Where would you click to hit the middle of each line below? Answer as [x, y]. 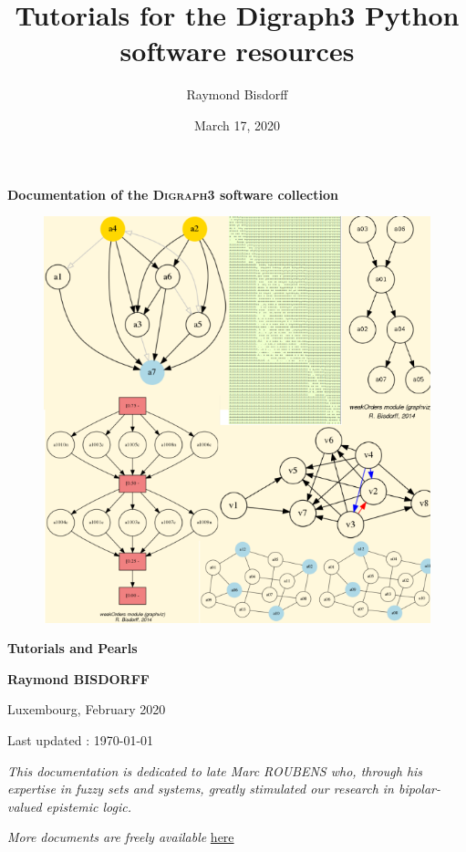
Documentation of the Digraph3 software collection [173, 194]
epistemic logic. [88, 806]
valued [25, 806]
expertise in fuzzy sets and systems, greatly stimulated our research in [201, 789]
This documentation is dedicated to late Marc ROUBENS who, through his [215, 770]
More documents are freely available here [121, 837]
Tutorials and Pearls [72, 648]
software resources [237, 51]
